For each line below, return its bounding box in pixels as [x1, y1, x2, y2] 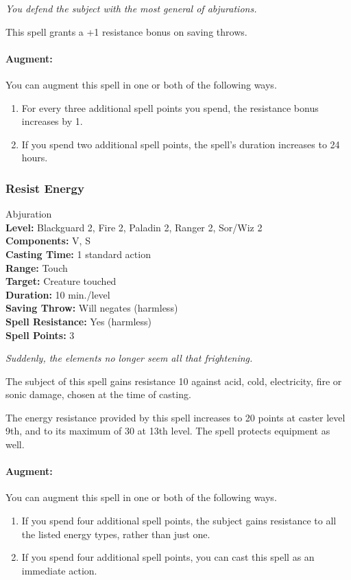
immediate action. [21, 563, 97, 577]
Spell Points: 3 [5, 327, 75, 342]
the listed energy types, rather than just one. [21, 526, 210, 541]
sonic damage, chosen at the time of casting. [5, 387, 191, 402]
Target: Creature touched [5, 274, 117, 288]
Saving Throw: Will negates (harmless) [5, 301, 178, 315]
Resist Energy [5, 179, 84, 196]
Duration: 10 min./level [5, 287, 110, 301]
